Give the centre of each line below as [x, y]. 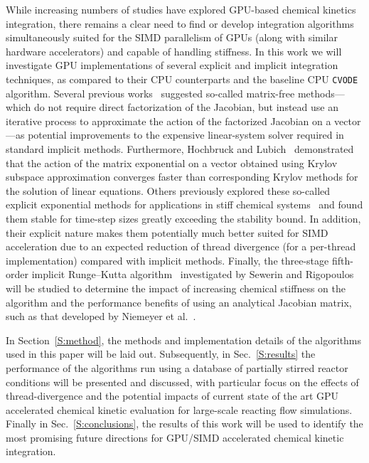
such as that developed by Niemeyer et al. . [101, 316]
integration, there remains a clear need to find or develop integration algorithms [180, 23]
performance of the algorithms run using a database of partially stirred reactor [177, 367]
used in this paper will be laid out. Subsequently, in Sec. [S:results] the [161, 354]
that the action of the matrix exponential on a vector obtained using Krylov [172, 163]
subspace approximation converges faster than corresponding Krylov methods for [182, 177]
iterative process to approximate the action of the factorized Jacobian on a [169, 121]
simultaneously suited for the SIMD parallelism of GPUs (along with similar [172, 37]
